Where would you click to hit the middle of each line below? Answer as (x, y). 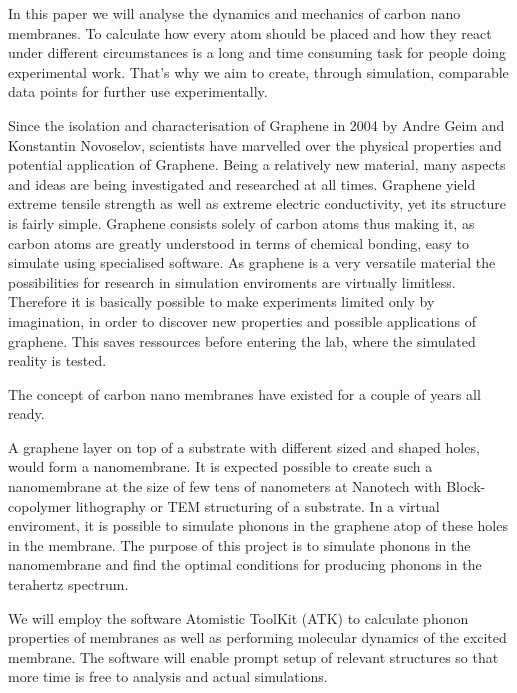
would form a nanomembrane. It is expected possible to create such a (220, 466)
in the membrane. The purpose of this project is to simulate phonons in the (239, 544)
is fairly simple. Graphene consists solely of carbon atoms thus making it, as (241, 222)
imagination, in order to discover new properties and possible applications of (242, 320)
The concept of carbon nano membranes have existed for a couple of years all (244, 393)
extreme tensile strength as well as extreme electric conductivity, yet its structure (257, 203)
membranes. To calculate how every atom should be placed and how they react (250, 32)
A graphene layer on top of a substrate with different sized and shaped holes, (244, 446)
